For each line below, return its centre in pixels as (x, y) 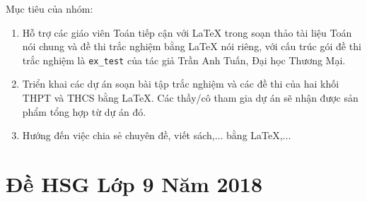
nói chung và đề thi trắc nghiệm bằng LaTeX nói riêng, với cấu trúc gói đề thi (192, 46)
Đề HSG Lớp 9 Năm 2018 (134, 184)
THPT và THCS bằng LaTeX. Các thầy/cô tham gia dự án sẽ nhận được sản (190, 98)
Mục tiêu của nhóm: (49, 8)
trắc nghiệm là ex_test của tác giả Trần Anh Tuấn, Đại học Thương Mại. (184, 60)
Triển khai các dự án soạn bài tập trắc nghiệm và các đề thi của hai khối (181, 84)
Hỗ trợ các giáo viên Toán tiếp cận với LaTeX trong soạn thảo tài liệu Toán (187, 32)
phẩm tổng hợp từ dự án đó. (84, 111)
